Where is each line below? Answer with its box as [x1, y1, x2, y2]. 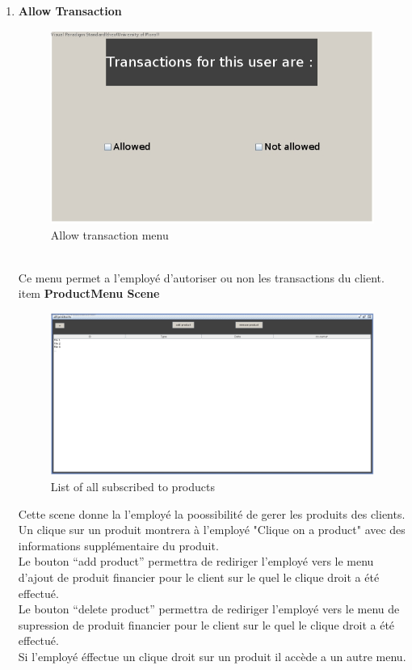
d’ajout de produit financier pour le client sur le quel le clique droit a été [18, 569, 380, 586]
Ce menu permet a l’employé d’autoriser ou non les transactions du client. [18, 269, 385, 286]
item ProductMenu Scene [18, 285, 160, 302]
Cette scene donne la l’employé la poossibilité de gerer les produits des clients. [18, 505, 406, 522]
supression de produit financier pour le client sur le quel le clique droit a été [18, 616, 395, 633]
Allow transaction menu [50, 226, 169, 243]
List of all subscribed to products [50, 478, 216, 495]
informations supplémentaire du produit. [18, 536, 219, 553]
